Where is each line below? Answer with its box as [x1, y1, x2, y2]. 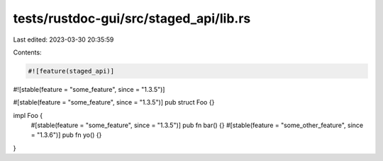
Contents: [13, 48, 42, 56]
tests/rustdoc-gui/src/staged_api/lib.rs [13, 11, 251, 26]
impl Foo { [13, 111, 43, 119]
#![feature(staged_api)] [28, 67, 115, 75]
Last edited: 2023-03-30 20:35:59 [13, 35, 114, 44]
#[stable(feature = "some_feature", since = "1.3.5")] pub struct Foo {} [13, 98, 215, 107]
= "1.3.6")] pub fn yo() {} [30, 131, 102, 139]
